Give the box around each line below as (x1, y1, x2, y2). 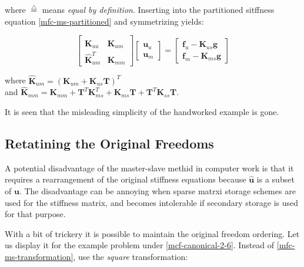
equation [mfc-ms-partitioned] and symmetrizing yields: (5, 15, 204, 27)
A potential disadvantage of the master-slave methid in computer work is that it (5, 161, 294, 174)
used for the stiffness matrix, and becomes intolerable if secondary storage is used (5, 196, 299, 208)
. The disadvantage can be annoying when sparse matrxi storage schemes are (19, 184, 296, 197)
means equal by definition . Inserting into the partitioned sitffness (42, 4, 275, 16)
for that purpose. (5, 208, 66, 220)
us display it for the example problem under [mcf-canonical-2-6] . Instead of (5, 239, 275, 251)
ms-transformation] (5, 250, 74, 262)
